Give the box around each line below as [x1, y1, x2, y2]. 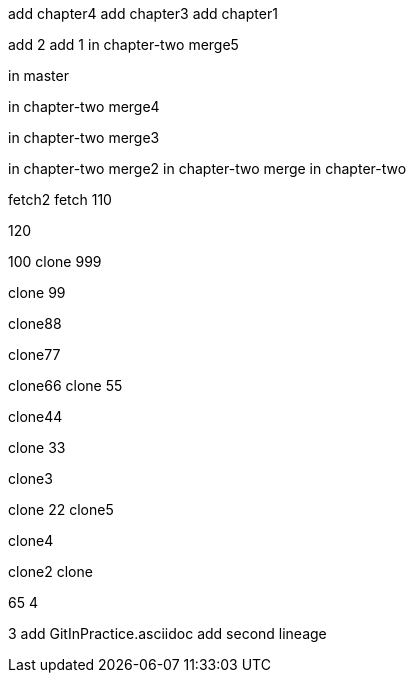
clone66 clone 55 [8, 377, 123, 394]
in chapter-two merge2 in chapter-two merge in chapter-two [8, 160, 407, 177]
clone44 [8, 408, 63, 425]
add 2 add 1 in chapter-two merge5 [8, 36, 239, 53]
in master [8, 67, 69, 84]
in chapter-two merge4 [8, 98, 160, 115]
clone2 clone [8, 563, 93, 580]
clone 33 [8, 439, 66, 456]
